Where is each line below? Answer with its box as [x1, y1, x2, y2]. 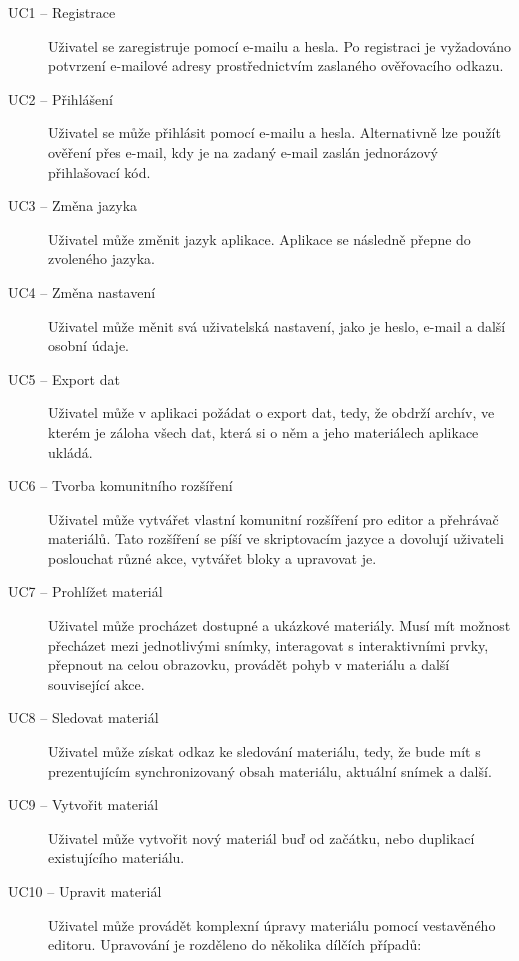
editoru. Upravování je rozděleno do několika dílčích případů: [48, 934, 422, 955]
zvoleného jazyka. [48, 248, 155, 269]
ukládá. [48, 441, 93, 462]
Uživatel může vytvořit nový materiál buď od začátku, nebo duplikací [48, 827, 475, 848]
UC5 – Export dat [8, 368, 120, 389]
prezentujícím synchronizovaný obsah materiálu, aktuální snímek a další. [48, 760, 492, 781]
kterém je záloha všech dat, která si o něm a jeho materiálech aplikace [48, 421, 479, 442]
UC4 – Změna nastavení [8, 281, 156, 302]
